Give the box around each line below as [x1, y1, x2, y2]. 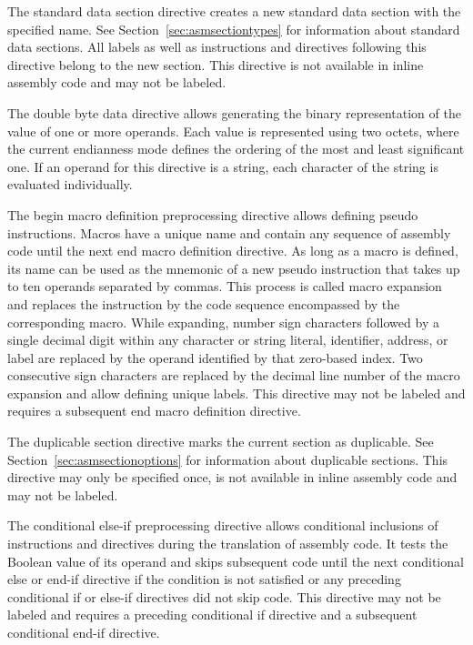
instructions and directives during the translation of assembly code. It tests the [7, 534, 448, 553]
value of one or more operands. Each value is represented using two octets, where [7, 121, 459, 140]
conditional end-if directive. [7, 623, 160, 641]
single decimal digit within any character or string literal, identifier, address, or [7, 330, 448, 349]
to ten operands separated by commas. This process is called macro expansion [7, 277, 442, 296]
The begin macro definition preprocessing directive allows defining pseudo [7, 205, 418, 224]
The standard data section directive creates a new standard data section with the [7, 2, 461, 20]
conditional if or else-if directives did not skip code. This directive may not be [7, 587, 441, 606]
